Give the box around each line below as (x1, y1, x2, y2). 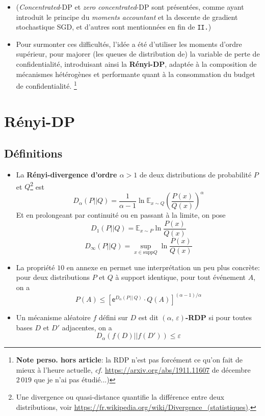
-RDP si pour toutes (185, 312, 252, 323)
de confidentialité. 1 (16, 79, 77, 91)
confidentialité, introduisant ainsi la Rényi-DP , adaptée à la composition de (16, 59, 257, 69)
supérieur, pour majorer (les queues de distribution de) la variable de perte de (16, 48, 260, 59)
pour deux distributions (16, 272, 90, 282)
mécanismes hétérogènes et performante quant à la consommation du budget (16, 68, 255, 79)
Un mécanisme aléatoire (16, 312, 91, 323)
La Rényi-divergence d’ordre (16, 169, 117, 180)
